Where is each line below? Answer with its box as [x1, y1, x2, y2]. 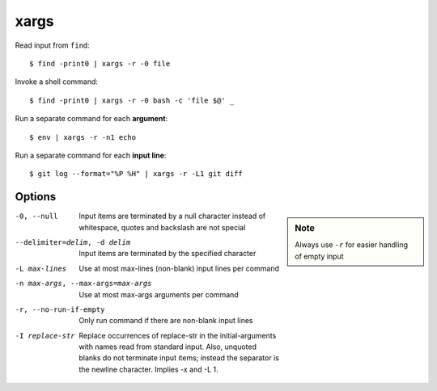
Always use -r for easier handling [295, 240, 409, 250]
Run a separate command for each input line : [15, 150, 167, 160]
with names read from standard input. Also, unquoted [78, 342, 257, 351]
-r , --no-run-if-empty [15, 305, 105, 314]
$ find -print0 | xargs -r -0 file [29, 59, 171, 68]
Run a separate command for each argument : [15, 114, 168, 124]
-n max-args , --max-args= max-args [15, 279, 152, 288]
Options [15, 190, 57, 204]
